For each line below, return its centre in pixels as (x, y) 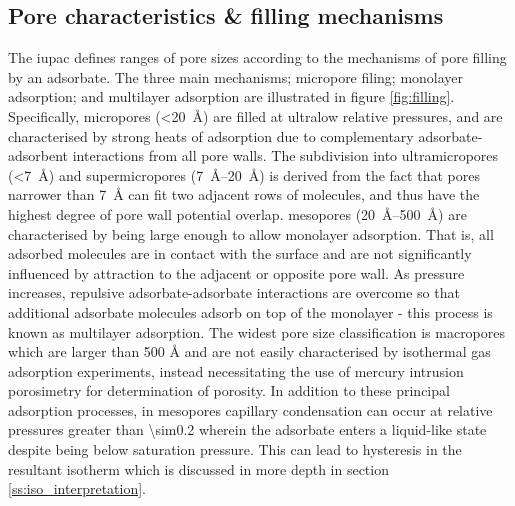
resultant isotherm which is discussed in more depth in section (198, 468)
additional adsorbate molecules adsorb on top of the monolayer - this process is (250, 311)
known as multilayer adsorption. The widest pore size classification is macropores (257, 331)
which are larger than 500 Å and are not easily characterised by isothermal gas (249, 351)
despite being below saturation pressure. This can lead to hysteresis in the (235, 449)
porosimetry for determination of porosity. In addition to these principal (229, 390)
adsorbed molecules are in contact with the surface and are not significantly (240, 253)
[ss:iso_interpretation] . (77, 488)
